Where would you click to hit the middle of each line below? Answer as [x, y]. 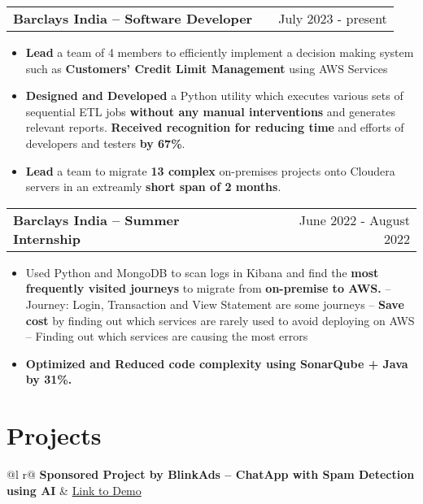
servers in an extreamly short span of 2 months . [153, 187]
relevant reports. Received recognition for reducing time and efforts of [215, 127]
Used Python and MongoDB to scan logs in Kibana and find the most [202, 272]
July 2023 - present [333, 18]
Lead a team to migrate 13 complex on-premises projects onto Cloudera [210, 170]
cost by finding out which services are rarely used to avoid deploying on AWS [220, 320]
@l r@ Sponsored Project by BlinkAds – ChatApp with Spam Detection [211, 474]
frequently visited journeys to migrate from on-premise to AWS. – [208, 288]
